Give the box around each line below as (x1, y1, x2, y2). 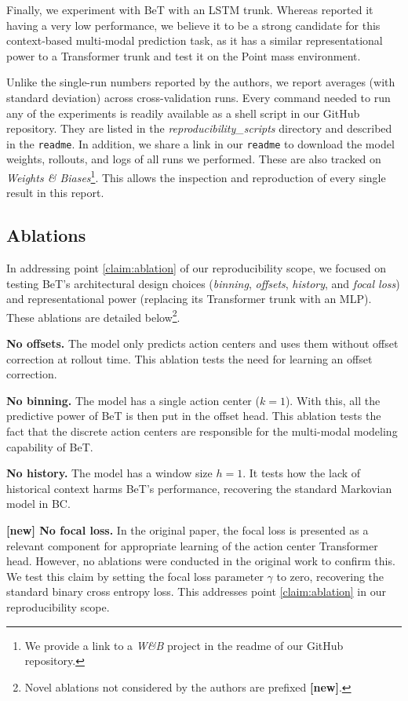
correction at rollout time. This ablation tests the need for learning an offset (6, 350, 373, 367)
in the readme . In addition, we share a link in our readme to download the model (6, 135, 395, 152)
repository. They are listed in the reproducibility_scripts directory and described (6, 120, 392, 137)
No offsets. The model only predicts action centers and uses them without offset (6, 335, 399, 352)
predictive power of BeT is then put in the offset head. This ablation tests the (6, 407, 381, 424)
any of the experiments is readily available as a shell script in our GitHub (6, 104, 360, 121)
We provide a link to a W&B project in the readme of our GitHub (24, 637, 344, 653)
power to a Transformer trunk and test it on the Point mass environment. (6, 47, 361, 64)
